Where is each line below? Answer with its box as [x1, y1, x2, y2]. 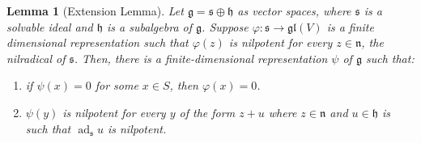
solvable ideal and [6, 18, 93, 35]
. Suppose [202, 18, 249, 35]
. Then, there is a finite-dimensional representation [74, 49, 328, 66]
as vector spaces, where [237, 2, 351, 19]
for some [95, 77, 138, 94]
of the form [179, 103, 236, 120]
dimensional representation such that [6, 34, 189, 51]
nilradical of [6, 49, 66, 66]
